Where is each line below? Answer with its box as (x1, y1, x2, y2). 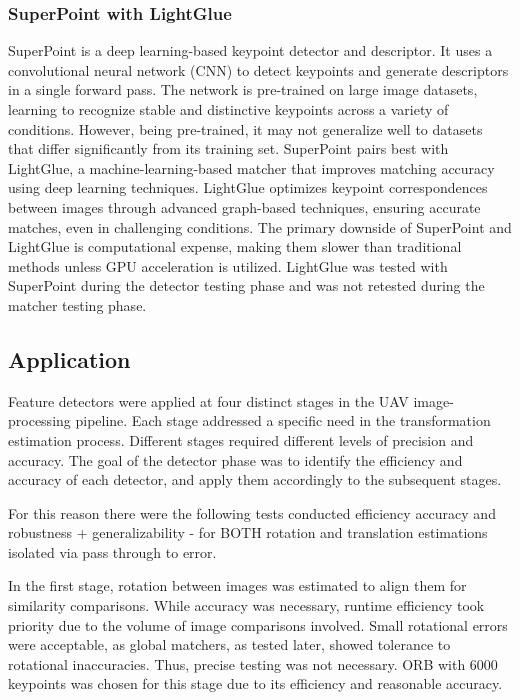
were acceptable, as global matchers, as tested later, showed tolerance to (8, 634, 451, 655)
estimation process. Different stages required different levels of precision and (8, 429, 474, 450)
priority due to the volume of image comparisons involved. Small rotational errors (8, 614, 508, 635)
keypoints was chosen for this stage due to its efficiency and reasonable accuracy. (8, 673, 503, 694)
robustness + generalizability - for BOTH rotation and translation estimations (8, 522, 488, 543)
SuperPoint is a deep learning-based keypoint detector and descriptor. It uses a (8, 40, 493, 61)
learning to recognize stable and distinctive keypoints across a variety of (8, 99, 449, 119)
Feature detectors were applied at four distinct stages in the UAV (8, 390, 409, 411)
